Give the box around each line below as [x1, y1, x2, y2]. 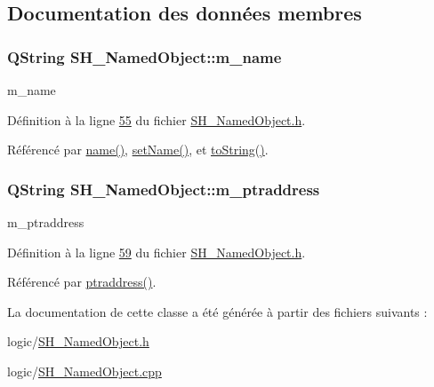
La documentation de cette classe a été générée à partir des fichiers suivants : [7, 302, 428, 320]
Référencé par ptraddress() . [7, 272, 157, 291]
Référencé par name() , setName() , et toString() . [7, 140, 269, 159]
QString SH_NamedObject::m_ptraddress [7, 178, 320, 200]
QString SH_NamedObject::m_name [7, 45, 282, 67]
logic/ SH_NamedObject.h [7, 332, 149, 351]
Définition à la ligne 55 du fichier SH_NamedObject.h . [7, 110, 306, 129]
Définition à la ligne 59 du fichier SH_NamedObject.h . [7, 242, 306, 261]
